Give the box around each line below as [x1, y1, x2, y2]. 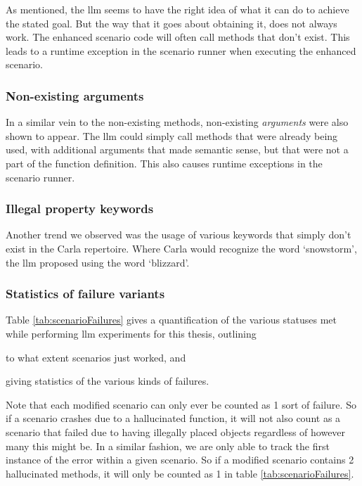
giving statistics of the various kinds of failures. [6, 373, 209, 388]
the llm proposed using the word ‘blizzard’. [6, 255, 190, 269]
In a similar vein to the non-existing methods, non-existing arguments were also [6, 115, 349, 129]
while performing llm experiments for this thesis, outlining [6, 326, 257, 340]
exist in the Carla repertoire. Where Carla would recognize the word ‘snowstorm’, [6, 241, 357, 255]
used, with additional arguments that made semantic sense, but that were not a [6, 142, 349, 157]
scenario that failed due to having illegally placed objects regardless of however [6, 424, 346, 439]
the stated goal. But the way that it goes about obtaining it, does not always [6, 15, 337, 30]
